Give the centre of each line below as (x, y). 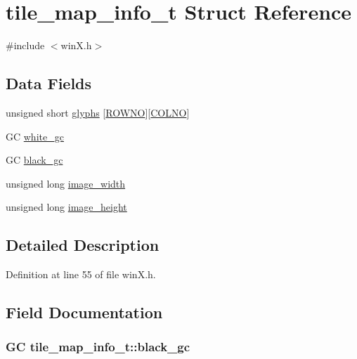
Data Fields (49, 83)
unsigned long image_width (66, 183)
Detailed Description (83, 245)
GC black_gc (34, 160)
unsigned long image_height (66, 207)
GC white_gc (35, 136)
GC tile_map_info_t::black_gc (98, 347)
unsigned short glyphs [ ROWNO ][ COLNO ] (98, 112)
